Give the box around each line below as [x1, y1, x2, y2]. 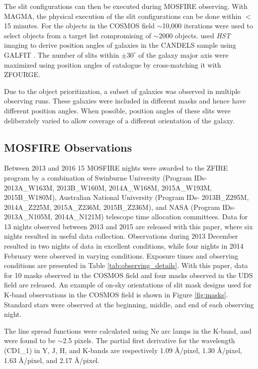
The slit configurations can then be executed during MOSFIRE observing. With [4, 1, 248, 11]
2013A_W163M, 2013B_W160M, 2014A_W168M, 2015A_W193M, [4, 182, 212, 192]
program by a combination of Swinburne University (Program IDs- [4, 172, 207, 183]
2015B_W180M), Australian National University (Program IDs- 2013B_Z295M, [4, 192, 249, 202]
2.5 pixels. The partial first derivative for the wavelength [63, 335, 235, 346]
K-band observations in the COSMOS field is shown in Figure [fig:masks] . [4, 289, 228, 300]
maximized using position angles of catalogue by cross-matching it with [4, 59, 221, 70]
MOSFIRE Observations [4, 139, 132, 155]
